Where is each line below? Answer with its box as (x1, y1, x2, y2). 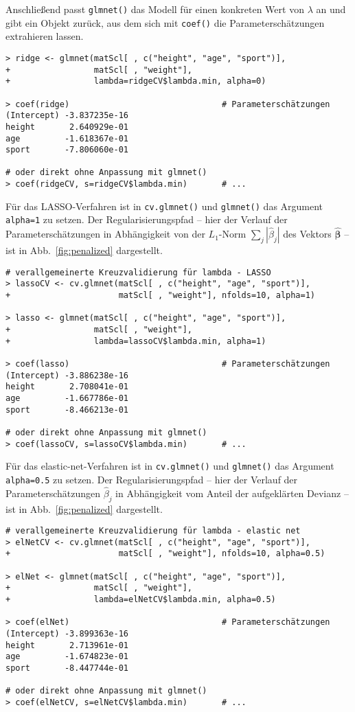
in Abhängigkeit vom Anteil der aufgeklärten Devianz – (115, 485, 349, 500)
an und (316, 2, 346, 16)
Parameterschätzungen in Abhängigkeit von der (5, 227, 205, 241)
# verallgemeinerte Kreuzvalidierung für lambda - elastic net (5, 526, 301, 536)
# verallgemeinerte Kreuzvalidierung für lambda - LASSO (5, 267, 271, 277)
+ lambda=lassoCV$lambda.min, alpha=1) (5, 336, 266, 346)
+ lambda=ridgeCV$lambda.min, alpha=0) (5, 76, 266, 87)
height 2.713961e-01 (5, 640, 128, 650)
